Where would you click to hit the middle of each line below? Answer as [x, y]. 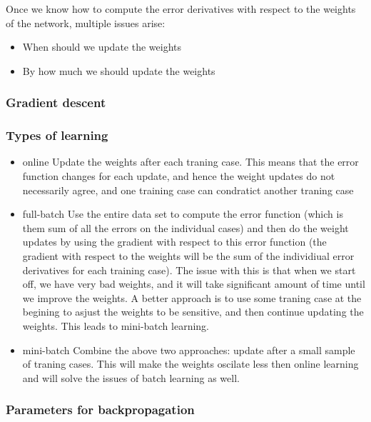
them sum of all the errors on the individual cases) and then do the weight [185, 227]
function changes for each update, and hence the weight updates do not [179, 176]
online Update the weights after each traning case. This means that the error [190, 162]
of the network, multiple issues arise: [86, 22]
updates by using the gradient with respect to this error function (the [174, 242]
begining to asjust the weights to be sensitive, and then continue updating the [193, 312]
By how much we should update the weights [119, 70]
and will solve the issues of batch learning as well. [131, 377]
